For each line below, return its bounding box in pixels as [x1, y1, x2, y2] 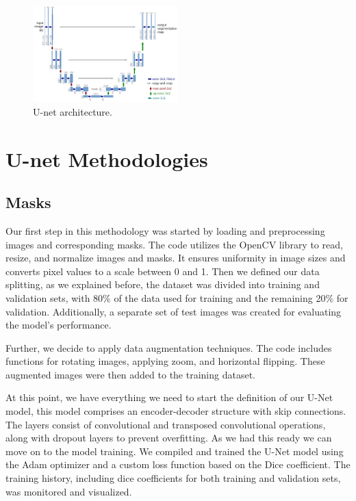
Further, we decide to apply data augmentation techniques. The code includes [5, 340, 332, 355]
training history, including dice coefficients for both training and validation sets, [5, 471, 341, 485]
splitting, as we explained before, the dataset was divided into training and [5, 277, 320, 292]
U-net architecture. [33, 104, 112, 118]
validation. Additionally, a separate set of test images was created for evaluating [5, 304, 342, 318]
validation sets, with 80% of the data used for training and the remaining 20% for [5, 290, 348, 305]
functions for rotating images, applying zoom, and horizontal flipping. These [5, 354, 325, 368]
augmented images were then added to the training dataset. [5, 367, 255, 381]
